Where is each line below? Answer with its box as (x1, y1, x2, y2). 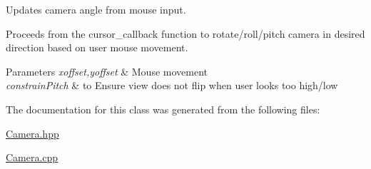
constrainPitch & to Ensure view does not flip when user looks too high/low (6, 78, 338, 93)
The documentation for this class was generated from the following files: (6, 101, 320, 116)
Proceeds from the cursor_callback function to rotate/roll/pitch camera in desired (6, 26, 365, 41)
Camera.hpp (6, 126, 59, 140)
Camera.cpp (6, 150, 59, 165)
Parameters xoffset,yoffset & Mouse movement (6, 63, 208, 78)
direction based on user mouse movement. (6, 40, 188, 55)
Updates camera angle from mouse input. (6, 2, 186, 16)
